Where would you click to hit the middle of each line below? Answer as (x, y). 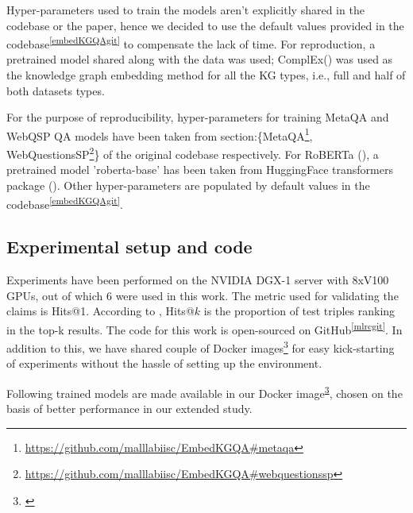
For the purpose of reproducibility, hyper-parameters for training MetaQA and (198, 117)
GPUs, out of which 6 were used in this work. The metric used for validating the (203, 295)
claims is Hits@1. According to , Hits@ (100, 311)
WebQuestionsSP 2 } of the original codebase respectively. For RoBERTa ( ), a (193, 153)
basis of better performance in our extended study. (129, 409)
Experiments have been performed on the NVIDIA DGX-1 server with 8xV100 (198, 279)
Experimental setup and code (129, 247)
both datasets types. (56, 90)
